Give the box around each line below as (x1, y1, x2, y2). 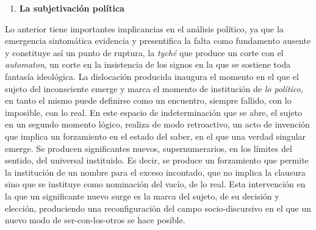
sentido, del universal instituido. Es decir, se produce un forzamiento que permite (5, 154, 309, 167)
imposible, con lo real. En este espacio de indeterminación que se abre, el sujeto (5, 106, 303, 118)
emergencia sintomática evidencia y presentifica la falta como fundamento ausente (5, 34, 311, 47)
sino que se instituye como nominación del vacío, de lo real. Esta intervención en (5, 178, 306, 190)
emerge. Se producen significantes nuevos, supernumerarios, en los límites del (5, 142, 292, 154)
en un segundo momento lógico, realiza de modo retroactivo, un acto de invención (5, 118, 310, 131)
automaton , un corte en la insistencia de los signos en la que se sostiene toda (5, 58, 291, 71)
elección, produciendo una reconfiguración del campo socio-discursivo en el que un (5, 201, 312, 214)
